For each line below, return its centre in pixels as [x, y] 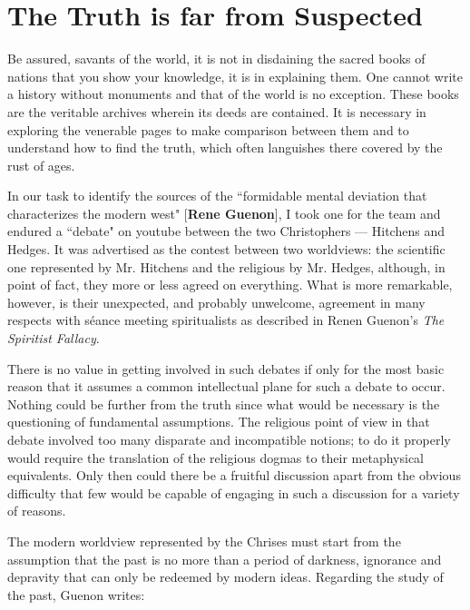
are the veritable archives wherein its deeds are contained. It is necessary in [217, 111]
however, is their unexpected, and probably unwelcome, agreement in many [216, 302]
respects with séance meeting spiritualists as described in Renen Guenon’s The [226, 320]
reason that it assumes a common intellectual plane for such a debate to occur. [226, 386]
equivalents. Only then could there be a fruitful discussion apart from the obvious [234, 475]
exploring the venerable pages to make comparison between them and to [208, 129]
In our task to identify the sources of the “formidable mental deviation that [217, 196]
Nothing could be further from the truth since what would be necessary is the [224, 403]
